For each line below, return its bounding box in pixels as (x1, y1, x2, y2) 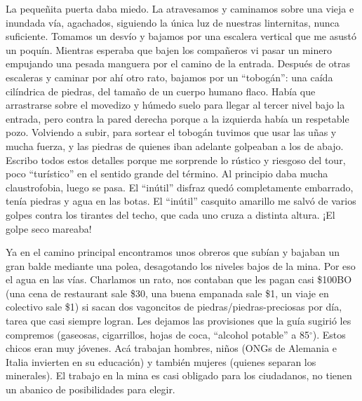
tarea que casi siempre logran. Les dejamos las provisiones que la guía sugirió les (6, 313, 351, 328)
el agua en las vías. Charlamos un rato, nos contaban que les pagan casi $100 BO (6, 272, 352, 287)
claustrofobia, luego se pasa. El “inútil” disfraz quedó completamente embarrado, (6, 179, 354, 194)
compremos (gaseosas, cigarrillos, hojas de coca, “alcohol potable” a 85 (6, 327, 309, 341)
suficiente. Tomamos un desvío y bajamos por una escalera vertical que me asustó (6, 29, 356, 43)
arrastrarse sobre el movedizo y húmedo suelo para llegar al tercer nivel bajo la (6, 97, 345, 112)
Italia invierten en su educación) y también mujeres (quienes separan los (6, 354, 316, 369)
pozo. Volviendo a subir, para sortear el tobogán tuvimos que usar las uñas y (6, 125, 337, 140)
